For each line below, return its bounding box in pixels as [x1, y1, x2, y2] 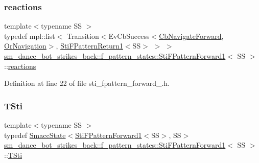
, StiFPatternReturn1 [56, 40, 123, 51]
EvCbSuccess [108, 30, 150, 41]
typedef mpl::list [4, 30, 55, 41]
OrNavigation [4, 40, 46, 51]
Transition [66, 30, 99, 41]
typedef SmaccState [4, 129, 66, 140]
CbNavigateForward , [159, 30, 224, 41]
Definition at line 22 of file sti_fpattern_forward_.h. [4, 78, 170, 88]
